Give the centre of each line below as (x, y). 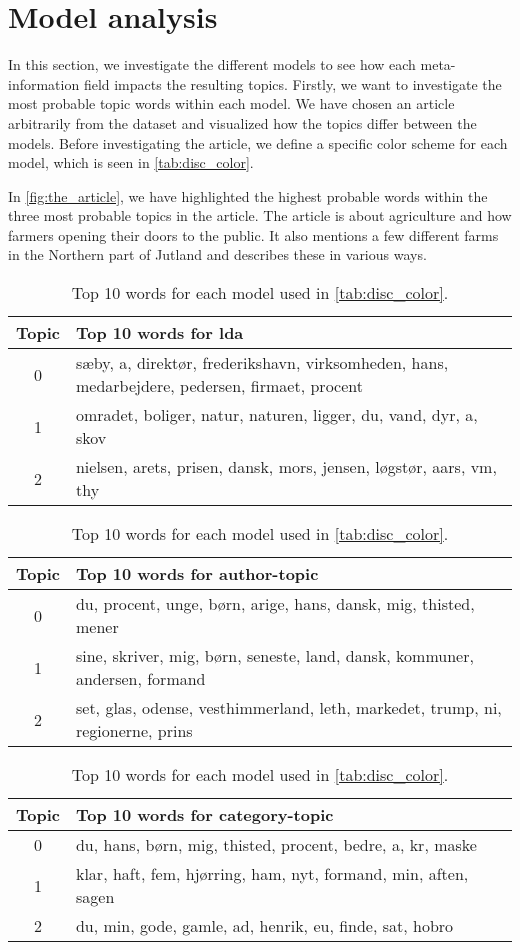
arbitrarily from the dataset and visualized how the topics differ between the (242, 122)
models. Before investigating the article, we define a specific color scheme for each (258, 142)
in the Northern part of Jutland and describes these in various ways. (217, 254)
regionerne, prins (134, 731)
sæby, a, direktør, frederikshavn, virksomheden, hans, (262, 363)
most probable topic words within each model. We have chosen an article (231, 103)
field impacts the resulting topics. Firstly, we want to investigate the (292, 83)
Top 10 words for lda (159, 333)
